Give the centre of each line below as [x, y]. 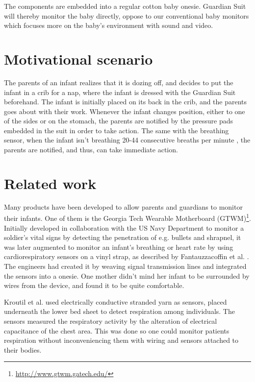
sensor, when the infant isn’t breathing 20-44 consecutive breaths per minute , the [127, 140]
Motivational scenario [78, 59]
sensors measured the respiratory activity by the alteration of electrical [111, 321]
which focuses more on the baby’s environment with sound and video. [109, 25]
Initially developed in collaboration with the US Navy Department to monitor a [124, 227]
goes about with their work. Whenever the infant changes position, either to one [125, 111]
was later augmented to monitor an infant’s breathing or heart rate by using [119, 247]
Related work [50, 183]
